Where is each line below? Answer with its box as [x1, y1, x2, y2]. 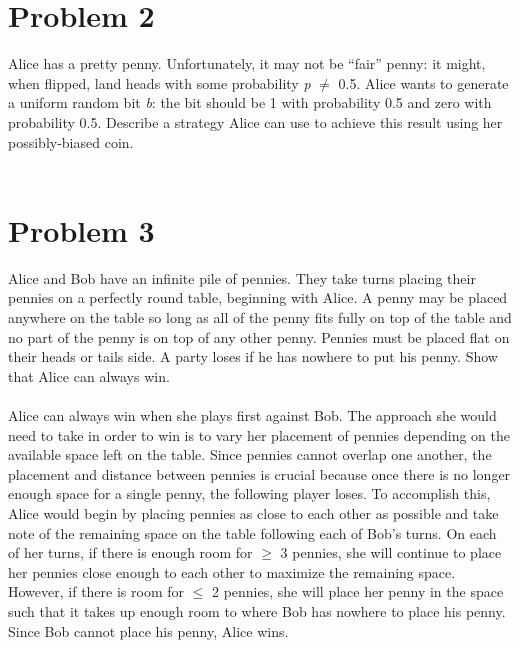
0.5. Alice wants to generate [338, 72, 509, 93]
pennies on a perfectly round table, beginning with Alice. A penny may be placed [8, 287, 508, 308]
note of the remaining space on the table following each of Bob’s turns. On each [8, 522, 497, 543]
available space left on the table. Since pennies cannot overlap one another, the [8, 444, 492, 465]
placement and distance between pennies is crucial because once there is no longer [8, 463, 511, 484]
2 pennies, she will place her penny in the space [211, 581, 504, 602]
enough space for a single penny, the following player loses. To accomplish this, [8, 483, 491, 504]
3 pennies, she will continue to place [280, 542, 502, 563]
